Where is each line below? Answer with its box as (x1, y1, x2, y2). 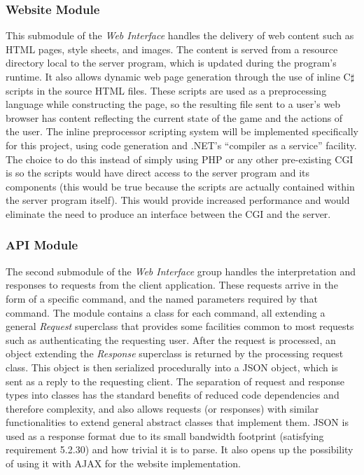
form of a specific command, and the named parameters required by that (6, 291, 318, 305)
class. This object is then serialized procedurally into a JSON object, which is (6, 359, 338, 374)
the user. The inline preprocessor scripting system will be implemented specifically (6, 124, 358, 139)
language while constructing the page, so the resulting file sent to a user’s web (6, 97, 341, 111)
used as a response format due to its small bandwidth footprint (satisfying (6, 428, 324, 443)
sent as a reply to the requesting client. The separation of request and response (6, 373, 345, 388)
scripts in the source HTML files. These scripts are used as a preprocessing (6, 83, 327, 97)
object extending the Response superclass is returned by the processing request (6, 346, 344, 361)
